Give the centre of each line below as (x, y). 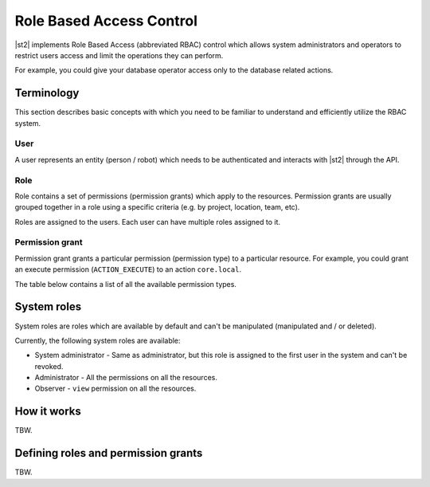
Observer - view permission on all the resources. (115, 389)
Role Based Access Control (106, 21)
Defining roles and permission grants (109, 453)
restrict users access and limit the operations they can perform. (119, 55)
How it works (48, 412)
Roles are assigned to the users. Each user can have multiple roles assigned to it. (148, 222)
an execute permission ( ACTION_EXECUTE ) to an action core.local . (128, 269)
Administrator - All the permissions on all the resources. (126, 378)
